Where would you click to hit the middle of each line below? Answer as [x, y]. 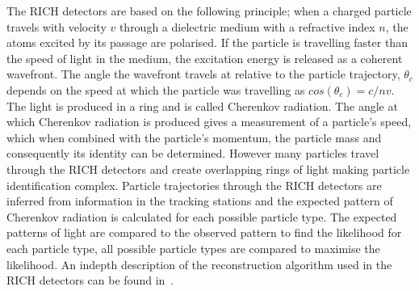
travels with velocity [57, 26]
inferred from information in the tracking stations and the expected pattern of [200, 201]
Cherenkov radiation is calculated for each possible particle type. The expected [202, 216]
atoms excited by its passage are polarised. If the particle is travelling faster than [207, 42]
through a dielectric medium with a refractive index [247, 26]
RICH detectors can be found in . [90, 280]
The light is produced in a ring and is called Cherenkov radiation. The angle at [202, 105]
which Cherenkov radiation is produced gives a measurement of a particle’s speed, [209, 122]
